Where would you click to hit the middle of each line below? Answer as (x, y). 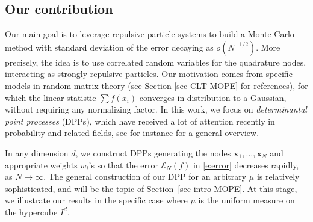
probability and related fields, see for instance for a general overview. (132, 133)
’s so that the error (123, 165)
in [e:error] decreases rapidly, (246, 165)
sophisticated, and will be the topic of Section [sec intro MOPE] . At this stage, (151, 188)
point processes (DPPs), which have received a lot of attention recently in (140, 121)
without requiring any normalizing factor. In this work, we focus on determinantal (156, 109)
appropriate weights (41, 165)
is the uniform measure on (246, 200)
